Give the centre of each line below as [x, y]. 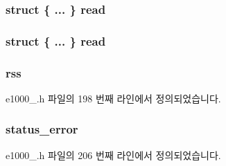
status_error [42, 129]
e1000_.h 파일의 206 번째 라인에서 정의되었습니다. [113, 155]
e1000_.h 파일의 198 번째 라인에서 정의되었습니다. [113, 98]
